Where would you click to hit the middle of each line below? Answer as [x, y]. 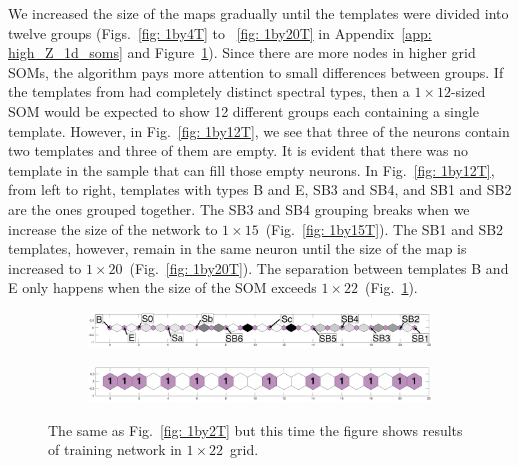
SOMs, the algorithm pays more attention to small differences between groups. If [256, 71]
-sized [468, 91]
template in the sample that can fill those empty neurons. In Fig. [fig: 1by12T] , [251, 169]
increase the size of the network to [113, 228]
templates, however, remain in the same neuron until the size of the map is [237, 248]
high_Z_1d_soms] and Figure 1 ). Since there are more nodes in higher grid [242, 52]
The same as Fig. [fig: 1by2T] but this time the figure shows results [255, 429]
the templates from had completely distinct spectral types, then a [209, 91]
